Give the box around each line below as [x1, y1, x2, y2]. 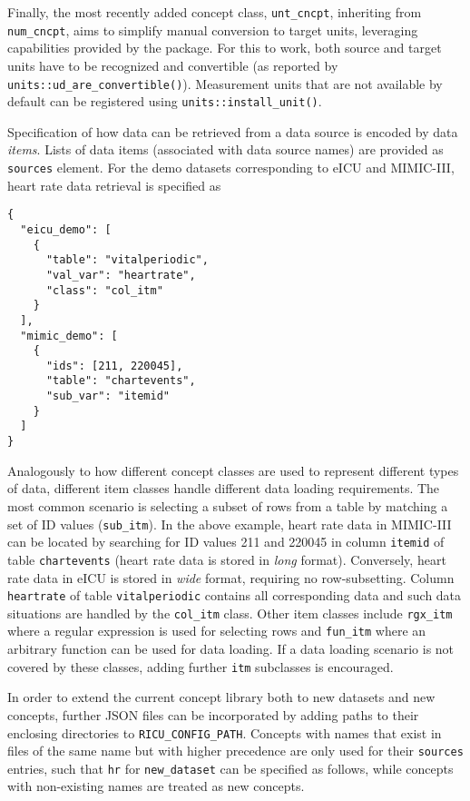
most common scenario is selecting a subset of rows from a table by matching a [7, 496, 448, 515]
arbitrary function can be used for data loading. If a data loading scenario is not [7, 639, 455, 658]
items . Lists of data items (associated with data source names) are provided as [7, 140, 444, 159]
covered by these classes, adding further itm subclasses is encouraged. [7, 657, 394, 676]
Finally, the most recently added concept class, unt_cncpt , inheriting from [7, 3, 422, 21]
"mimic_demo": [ [20, 329, 118, 342]
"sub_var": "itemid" [45, 390, 170, 403]
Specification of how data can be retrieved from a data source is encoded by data [7, 122, 458, 141]
